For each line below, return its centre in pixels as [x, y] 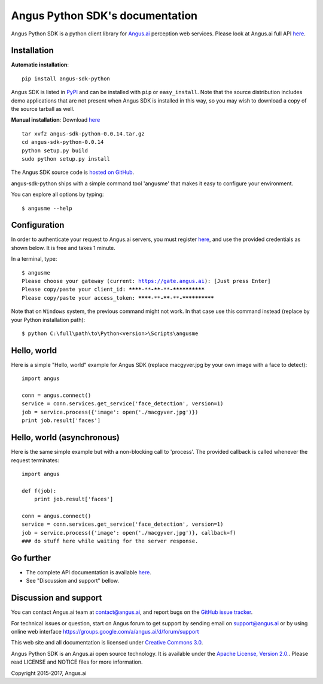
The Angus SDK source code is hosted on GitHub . [73, 172]
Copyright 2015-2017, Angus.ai [49, 673]
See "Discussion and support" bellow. [73, 581]
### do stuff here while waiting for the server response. [110, 541]
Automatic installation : [40, 65]
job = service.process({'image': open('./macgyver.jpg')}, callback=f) [129, 533]
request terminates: [35, 460]
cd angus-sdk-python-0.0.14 [63, 142]
